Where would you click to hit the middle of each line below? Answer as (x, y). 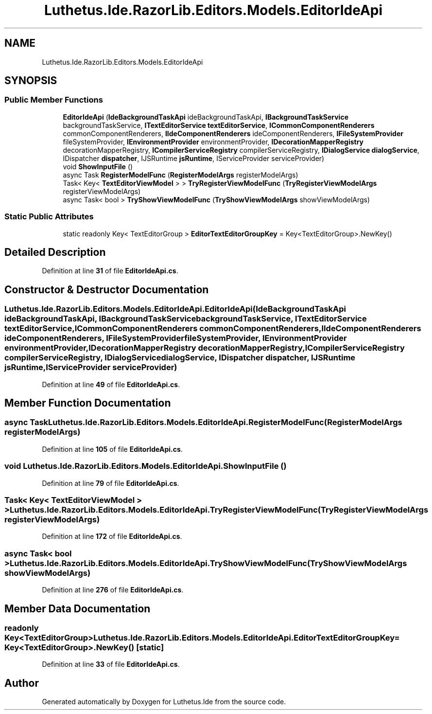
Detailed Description (55, 252)
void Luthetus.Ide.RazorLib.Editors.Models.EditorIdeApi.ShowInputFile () (146, 466)
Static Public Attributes (49, 217)
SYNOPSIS (31, 81)
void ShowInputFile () (98, 166)
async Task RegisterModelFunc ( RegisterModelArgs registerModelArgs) (181, 175)
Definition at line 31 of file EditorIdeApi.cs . (110, 271)
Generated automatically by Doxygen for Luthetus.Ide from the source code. (164, 702)
